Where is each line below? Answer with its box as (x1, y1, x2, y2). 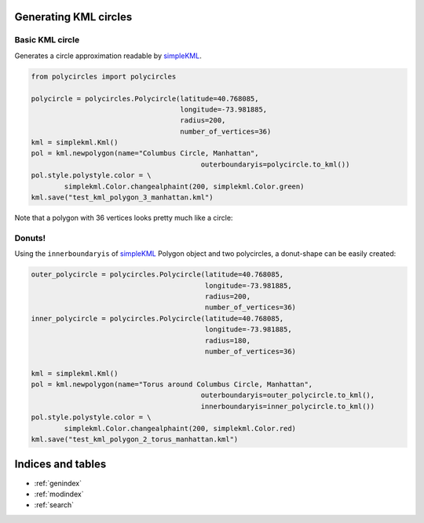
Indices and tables (14, 458, 107, 471)
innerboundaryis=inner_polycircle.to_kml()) (200, 401, 375, 411)
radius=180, (204, 336, 251, 345)
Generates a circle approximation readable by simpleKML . (14, 51, 202, 60)
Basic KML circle (14, 35, 80, 46)
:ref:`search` (34, 500, 75, 510)
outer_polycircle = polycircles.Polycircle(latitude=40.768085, (31, 270, 284, 279)
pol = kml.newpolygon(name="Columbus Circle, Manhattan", (31, 149, 259, 158)
